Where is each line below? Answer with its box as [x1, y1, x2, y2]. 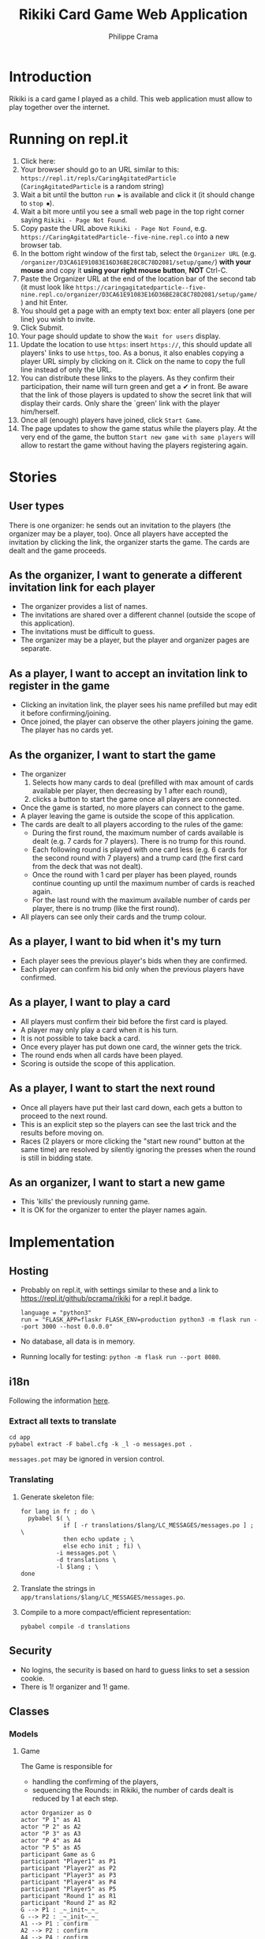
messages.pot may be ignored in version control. [9, 1454, 165, 1464]
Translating [9, 1474, 54, 1485]
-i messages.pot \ [55, 1548, 117, 1557]
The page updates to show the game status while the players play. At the [20, 423, 257, 433]
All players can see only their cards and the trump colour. [20, 912, 207, 922]
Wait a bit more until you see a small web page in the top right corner [20, 206, 245, 216]
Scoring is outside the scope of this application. [20, 1058, 176, 1068]
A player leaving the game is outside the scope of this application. [20, 811, 235, 821]
